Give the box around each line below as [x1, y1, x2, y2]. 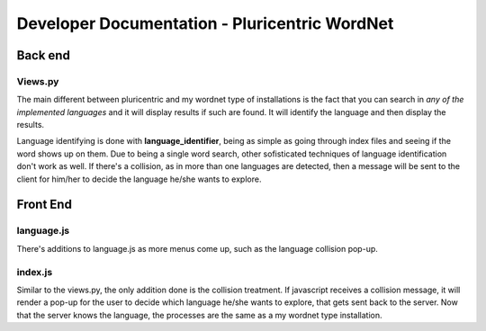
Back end [16, 48, 71, 63]
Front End [16, 197, 72, 212]
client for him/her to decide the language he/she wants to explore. [16, 174, 262, 184]
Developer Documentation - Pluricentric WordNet [16, 13, 394, 33]
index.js [16, 265, 53, 278]
